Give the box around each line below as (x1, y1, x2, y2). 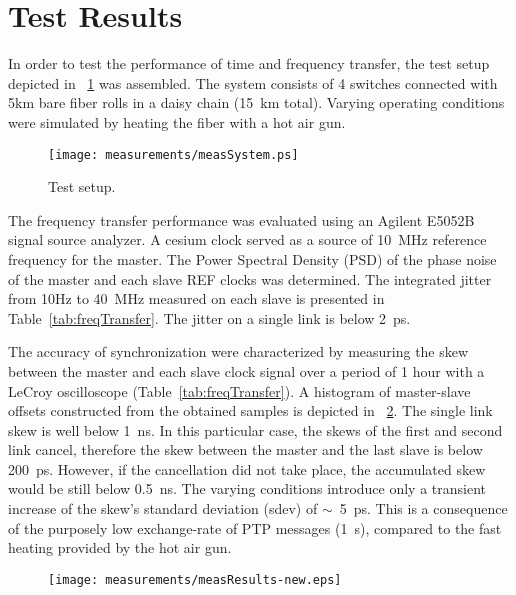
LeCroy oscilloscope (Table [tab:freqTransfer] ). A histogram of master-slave (8, 380, 471, 401)
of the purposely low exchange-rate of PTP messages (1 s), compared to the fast (8, 517, 502, 538)
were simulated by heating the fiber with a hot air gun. (8, 111, 346, 132)
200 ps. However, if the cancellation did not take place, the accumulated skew (8, 458, 486, 479)
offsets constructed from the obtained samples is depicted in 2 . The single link (8, 400, 493, 421)
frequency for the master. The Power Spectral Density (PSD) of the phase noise (8, 248, 497, 269)
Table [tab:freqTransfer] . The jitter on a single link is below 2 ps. (8, 307, 411, 328)
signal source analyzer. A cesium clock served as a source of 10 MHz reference (8, 229, 487, 250)
